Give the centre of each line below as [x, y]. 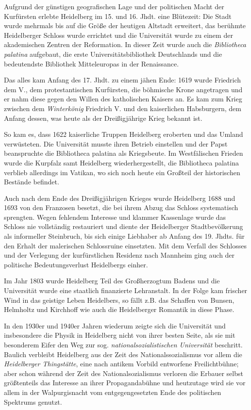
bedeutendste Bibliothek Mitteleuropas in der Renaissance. [92, 63]
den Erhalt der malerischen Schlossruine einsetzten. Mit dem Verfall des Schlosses [125, 245]
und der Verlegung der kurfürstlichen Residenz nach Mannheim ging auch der [119, 255]
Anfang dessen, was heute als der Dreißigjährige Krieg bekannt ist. [103, 118]
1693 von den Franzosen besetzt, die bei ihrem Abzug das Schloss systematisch [121, 207]
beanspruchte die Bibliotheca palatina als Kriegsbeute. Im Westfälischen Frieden [124, 153]
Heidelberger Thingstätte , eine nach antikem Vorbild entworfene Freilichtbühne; [121, 364]
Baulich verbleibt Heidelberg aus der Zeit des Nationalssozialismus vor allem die [123, 354]
